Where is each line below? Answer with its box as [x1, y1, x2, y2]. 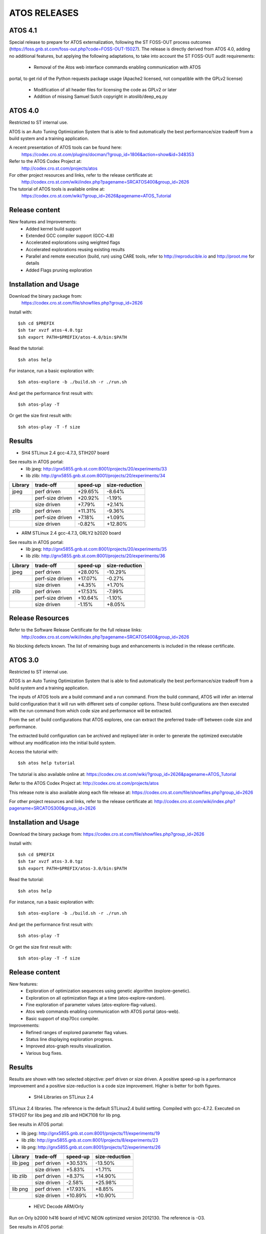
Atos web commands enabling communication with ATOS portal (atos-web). [26, 1008, 180, 1014]
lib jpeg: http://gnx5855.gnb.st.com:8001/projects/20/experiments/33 [26, 465, 167, 471]
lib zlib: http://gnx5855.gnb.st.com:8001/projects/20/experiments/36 [26, 553, 166, 559]
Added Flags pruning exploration [26, 267, 93, 273]
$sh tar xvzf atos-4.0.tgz [18, 327, 83, 333]
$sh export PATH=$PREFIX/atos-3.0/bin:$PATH [18, 865, 128, 871]
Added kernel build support [26, 226, 81, 231]
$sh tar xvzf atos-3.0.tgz [18, 859, 83, 864]
